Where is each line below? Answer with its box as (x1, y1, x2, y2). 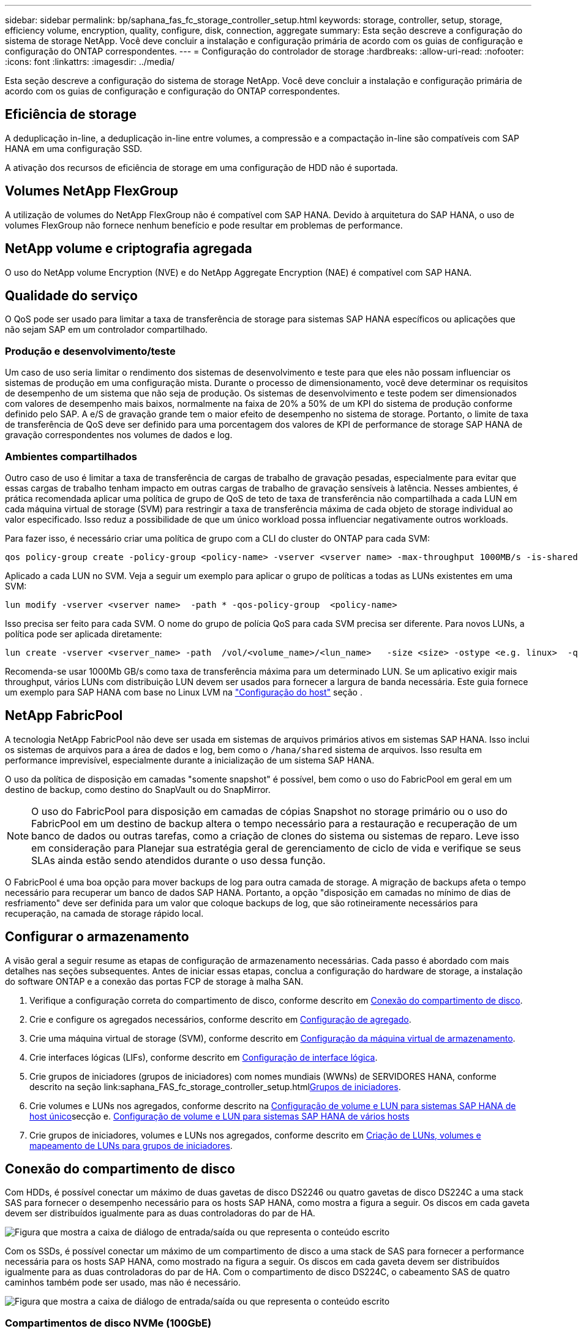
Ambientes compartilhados (5, 450, 138, 463)
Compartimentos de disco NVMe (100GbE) (5, 1316, 212, 1329)
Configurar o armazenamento (5, 929, 189, 945)
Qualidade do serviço (5, 287, 138, 303)
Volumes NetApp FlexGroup (5, 183, 179, 199)
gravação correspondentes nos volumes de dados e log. (5, 430, 233, 441)
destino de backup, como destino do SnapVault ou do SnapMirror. (5, 784, 271, 795)
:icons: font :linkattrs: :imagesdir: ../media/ (5, 56, 175, 67)
